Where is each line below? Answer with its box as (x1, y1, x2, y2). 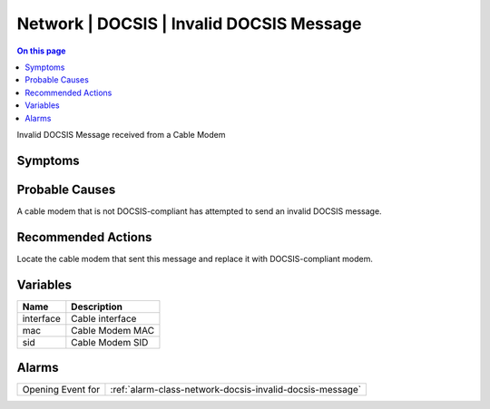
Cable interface (71, 312, 137, 325)
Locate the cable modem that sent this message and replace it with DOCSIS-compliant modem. (16, 253, 374, 264)
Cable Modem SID (71, 336, 149, 348)
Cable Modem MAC (71, 324, 154, 336)
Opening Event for (22, 384, 101, 396)
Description (71, 300, 122, 313)
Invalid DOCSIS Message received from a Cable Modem (16, 129, 226, 140)
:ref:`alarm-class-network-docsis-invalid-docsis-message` (110, 384, 362, 396)
